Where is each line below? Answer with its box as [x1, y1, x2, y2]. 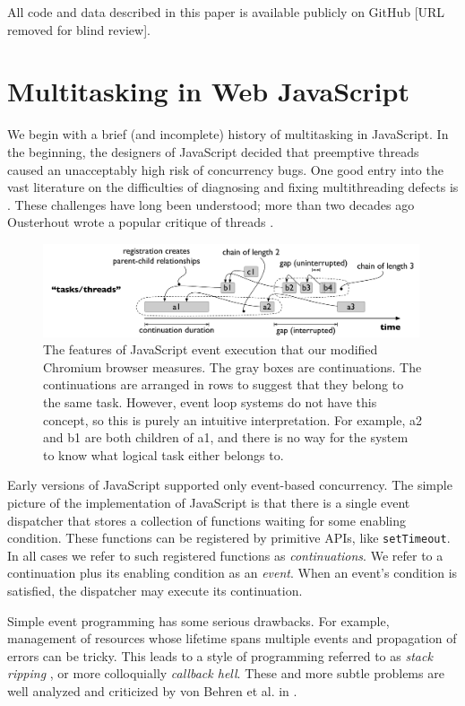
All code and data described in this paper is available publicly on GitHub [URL [7, 3, 445, 21]
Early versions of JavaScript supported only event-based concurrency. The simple [7, 475, 452, 494]
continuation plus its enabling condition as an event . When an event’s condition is [7, 563, 458, 582]
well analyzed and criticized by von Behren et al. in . [7, 681, 297, 700]
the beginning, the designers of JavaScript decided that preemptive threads [7, 142, 419, 161]
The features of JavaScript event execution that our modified [43, 340, 378, 359]
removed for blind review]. [7, 20, 151, 39]
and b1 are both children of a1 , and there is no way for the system [43, 428, 409, 447]
